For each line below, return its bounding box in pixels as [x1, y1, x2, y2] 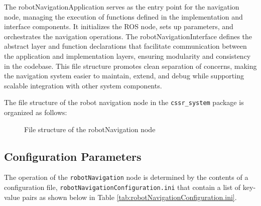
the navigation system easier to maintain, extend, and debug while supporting [4, 70, 244, 81]
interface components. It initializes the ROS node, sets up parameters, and [4, 21, 233, 32]
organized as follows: [4, 107, 67, 117]
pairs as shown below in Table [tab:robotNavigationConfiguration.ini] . [22, 191, 237, 202]
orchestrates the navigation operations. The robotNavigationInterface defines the [4, 31, 252, 41]
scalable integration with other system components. [4, 80, 162, 90]
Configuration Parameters [4, 148, 142, 164]
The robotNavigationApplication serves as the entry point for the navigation [4, 2, 239, 12]
